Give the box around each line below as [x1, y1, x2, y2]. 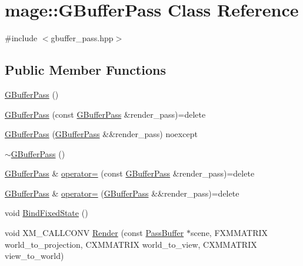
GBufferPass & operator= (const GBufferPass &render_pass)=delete [5, 167, 255, 179]
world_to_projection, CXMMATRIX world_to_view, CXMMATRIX [5, 238, 257, 250]
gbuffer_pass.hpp [51, 32, 114, 44]
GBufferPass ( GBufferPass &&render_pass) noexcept [5, 128, 198, 140]
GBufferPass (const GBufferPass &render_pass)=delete [5, 108, 206, 120]
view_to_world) [5, 250, 64, 262]
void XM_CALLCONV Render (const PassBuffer [5, 227, 184, 239]
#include [5, 32, 38, 44]
